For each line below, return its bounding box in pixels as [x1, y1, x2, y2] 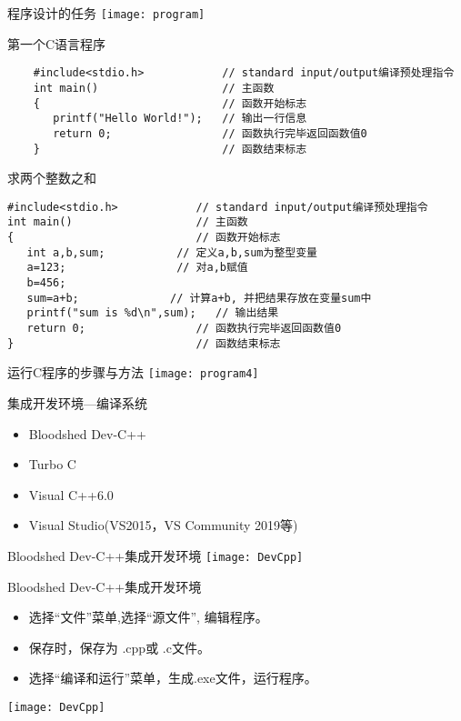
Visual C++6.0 [28, 485, 114, 504]
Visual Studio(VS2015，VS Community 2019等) [28, 516, 298, 535]
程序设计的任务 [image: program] [7, 4, 205, 22]
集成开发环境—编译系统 [7, 394, 147, 412]
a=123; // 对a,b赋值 [26, 261, 248, 275]
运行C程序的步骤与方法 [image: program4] [7, 363, 259, 382]
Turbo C [28, 455, 76, 474]
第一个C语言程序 [7, 34, 106, 53]
